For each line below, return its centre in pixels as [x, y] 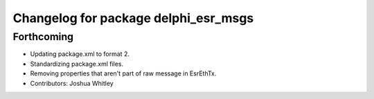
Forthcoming [43, 37]
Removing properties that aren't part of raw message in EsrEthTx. [123, 73]
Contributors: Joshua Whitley [72, 83]
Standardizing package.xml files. [77, 64]
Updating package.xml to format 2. [80, 54]
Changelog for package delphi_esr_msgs [133, 18]
